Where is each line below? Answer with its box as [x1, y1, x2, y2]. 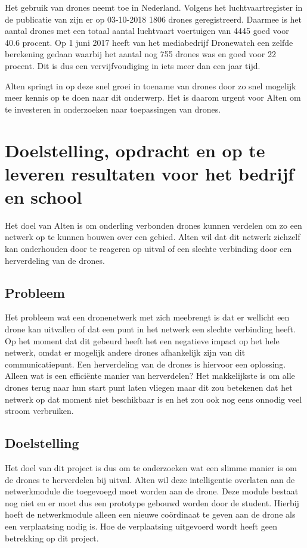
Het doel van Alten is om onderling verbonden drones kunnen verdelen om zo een [5, 219, 302, 231]
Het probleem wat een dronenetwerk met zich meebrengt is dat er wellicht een [5, 311, 290, 323]
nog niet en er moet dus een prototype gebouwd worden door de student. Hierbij [5, 496, 299, 509]
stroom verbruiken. [5, 404, 74, 417]
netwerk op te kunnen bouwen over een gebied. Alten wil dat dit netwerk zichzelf [5, 231, 300, 243]
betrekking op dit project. [5, 531, 99, 544]
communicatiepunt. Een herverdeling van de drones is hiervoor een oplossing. [5, 357, 286, 370]
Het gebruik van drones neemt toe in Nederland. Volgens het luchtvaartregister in [5, 1, 303, 13]
